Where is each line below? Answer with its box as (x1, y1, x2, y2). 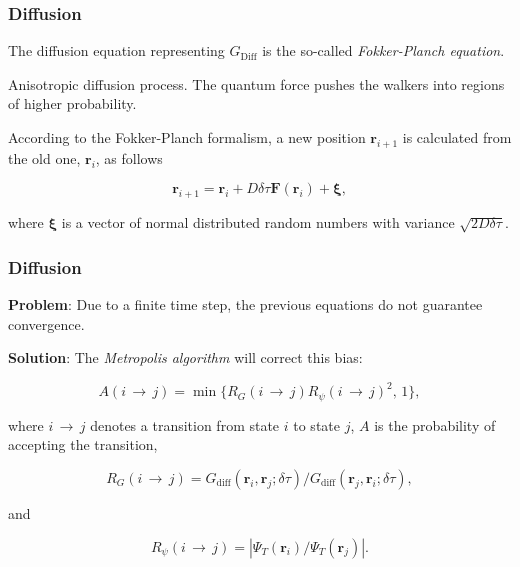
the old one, (8, 147, 81, 168)
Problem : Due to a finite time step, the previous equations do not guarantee (8, 294, 483, 314)
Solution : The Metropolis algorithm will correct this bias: (8, 347, 363, 368)
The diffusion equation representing (8, 40, 225, 61)
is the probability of (374, 414, 496, 435)
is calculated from (402, 127, 512, 147)
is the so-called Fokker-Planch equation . (262, 40, 505, 61)
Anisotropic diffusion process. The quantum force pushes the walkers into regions (8, 73, 505, 94)
